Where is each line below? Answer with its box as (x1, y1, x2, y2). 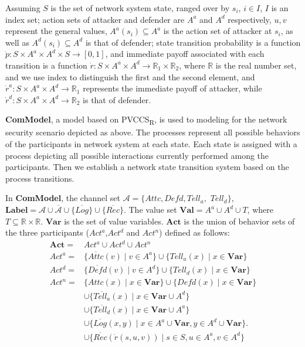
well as (5, 36, 29, 48)
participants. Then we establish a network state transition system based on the (5, 161, 289, 173)
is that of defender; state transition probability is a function (85, 36, 301, 48)
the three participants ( (5, 226, 89, 239)
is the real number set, (215, 59, 297, 71)
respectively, (228, 13, 272, 25)
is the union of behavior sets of (184, 215, 295, 227)
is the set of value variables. (64, 215, 164, 227)
